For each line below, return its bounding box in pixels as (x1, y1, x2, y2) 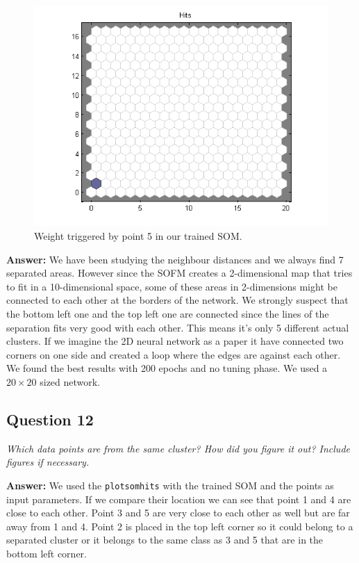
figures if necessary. (6, 455, 90, 469)
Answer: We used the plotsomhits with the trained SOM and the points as (6, 478, 334, 492)
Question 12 (6, 408, 94, 430)
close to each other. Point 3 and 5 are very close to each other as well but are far (6, 505, 350, 520)
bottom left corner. (6, 546, 87, 560)
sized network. (40, 374, 101, 389)
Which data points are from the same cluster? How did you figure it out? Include (6, 441, 350, 455)
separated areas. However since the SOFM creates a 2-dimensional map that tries (6, 266, 353, 280)
